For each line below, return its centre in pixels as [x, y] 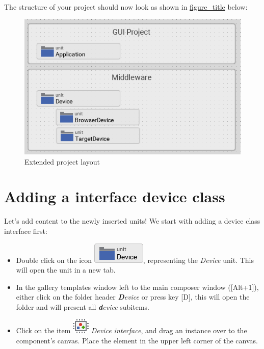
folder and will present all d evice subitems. [83, 306]
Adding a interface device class [115, 196]
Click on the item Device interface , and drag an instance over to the [131, 330]
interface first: [26, 231]
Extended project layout [62, 161]
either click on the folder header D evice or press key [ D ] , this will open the [133, 297]
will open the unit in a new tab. [66, 270]
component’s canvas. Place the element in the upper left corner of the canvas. [137, 341]
